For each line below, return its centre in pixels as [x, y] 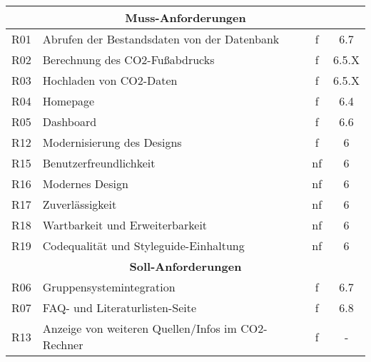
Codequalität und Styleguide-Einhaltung [143, 245]
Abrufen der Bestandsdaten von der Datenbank [161, 39]
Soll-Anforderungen [185, 266]
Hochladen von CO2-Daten [110, 80]
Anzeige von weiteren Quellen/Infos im [139, 328]
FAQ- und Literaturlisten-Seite [120, 307]
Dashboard [70, 121]
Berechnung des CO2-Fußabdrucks [128, 60]
